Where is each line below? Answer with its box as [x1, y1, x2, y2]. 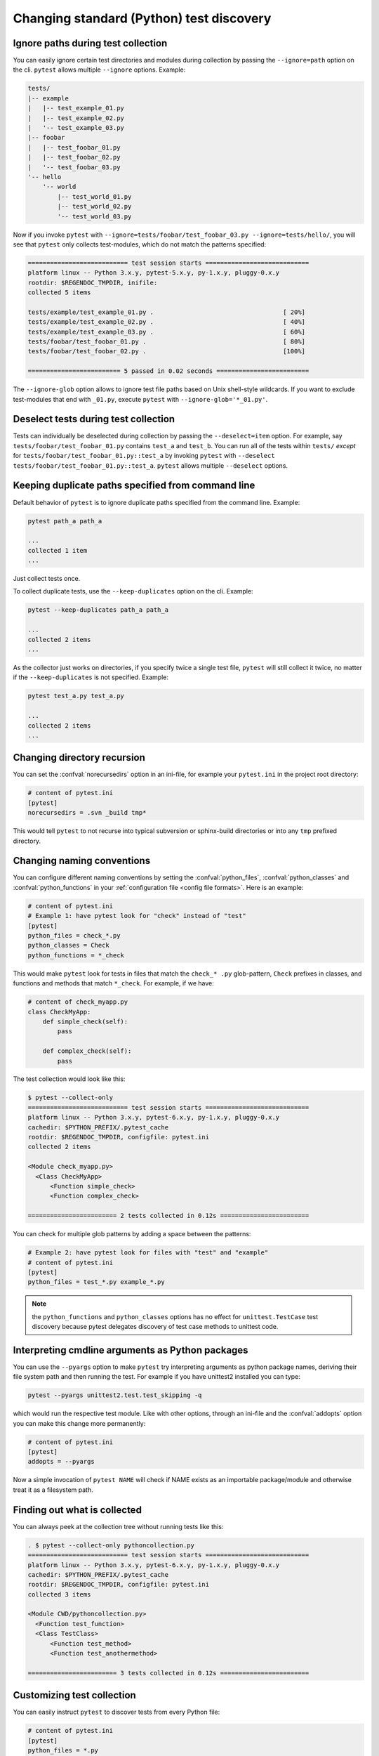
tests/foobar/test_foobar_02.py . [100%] [27, 348, 305, 355]
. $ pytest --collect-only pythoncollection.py [27, 1541, 194, 1549]
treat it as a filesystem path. [13, 1486, 94, 1494]
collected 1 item [27, 546, 88, 554]
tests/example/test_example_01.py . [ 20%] [27, 308, 305, 316]
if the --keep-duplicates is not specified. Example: [13, 673, 168, 681]
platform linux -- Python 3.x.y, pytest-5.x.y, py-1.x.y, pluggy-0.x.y [27, 269, 280, 277]
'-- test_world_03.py [57, 212, 132, 221]
